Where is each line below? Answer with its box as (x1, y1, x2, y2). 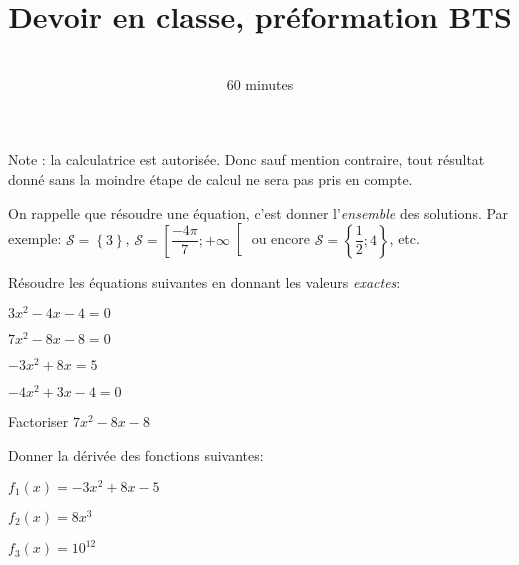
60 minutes (226, 73, 294, 94)
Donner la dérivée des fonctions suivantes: (8, 445, 264, 466)
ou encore (251, 228, 311, 249)
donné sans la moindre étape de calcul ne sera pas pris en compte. (8, 168, 413, 189)
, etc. (389, 228, 420, 249)
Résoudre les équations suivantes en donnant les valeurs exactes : (8, 271, 401, 292)
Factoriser (8, 411, 69, 432)
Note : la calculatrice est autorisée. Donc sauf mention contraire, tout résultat (8, 149, 485, 170)
